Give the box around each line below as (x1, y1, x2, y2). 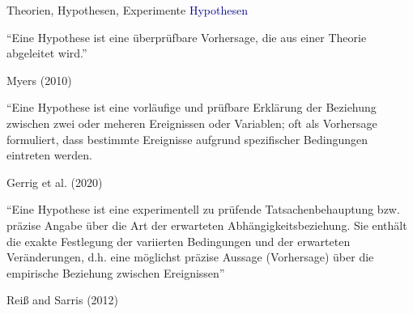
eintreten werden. (6, 146, 92, 163)
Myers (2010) (6, 71, 72, 88)
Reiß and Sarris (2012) (6, 291, 119, 308)
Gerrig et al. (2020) (6, 173, 103, 190)
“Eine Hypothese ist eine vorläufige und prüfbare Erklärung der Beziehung (6, 99, 377, 116)
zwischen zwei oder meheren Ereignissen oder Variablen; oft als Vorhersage (6, 114, 377, 131)
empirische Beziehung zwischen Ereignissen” (6, 264, 225, 281)
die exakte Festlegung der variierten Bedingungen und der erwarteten (6, 232, 351, 249)
